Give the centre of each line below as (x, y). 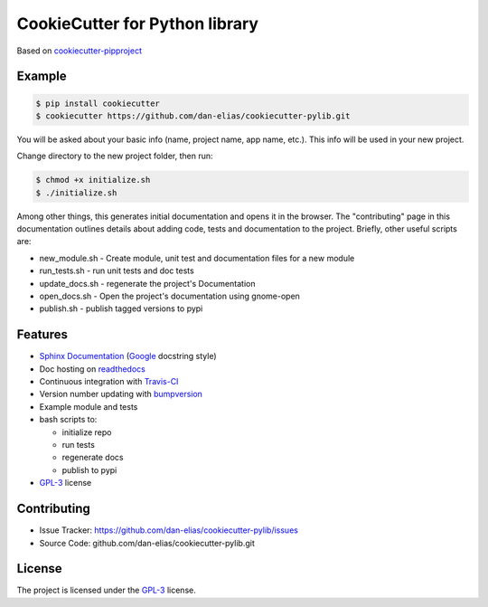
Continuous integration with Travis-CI (109, 382)
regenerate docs (93, 458)
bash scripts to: (68, 420)
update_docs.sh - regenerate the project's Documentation (147, 283)
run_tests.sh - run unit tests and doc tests (117, 270)
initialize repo (87, 432)
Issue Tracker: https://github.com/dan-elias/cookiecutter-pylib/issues (169, 530)
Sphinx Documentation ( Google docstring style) (128, 356)
